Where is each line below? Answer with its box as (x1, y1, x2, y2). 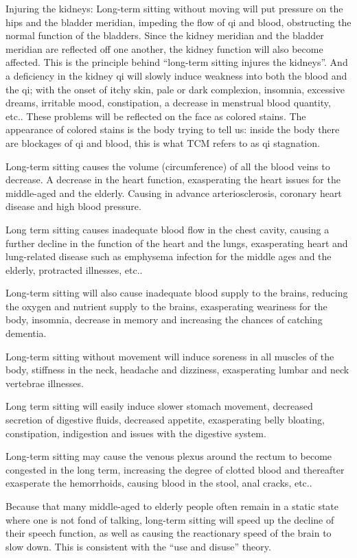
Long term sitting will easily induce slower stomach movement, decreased (5, 399, 313, 413)
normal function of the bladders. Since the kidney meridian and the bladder (5, 28, 324, 43)
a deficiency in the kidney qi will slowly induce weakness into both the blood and (5, 68, 347, 82)
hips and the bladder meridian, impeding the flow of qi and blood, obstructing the (5, 14, 352, 29)
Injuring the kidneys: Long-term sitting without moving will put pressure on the (5, 1, 343, 15)
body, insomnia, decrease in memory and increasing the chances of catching (5, 312, 323, 327)
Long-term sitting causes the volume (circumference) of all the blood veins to (5, 159, 330, 173)
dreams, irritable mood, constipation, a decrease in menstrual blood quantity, (5, 95, 331, 110)
